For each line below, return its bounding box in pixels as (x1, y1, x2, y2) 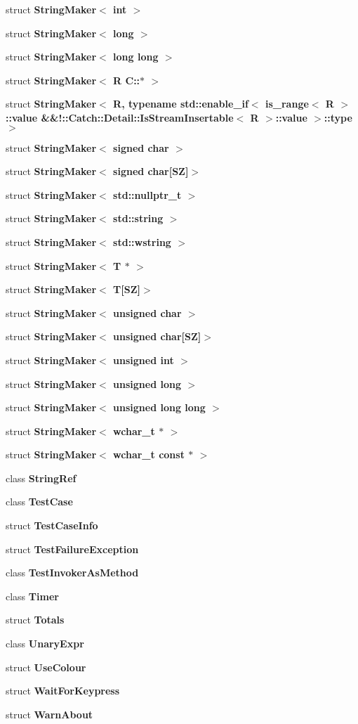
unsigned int (113, 352, 174, 367)
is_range (265, 96, 309, 111)
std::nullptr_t (113, 187, 182, 202)
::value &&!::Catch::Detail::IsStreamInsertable (6, 110, 234, 124)
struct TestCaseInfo (6, 518, 98, 533)
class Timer (6, 588, 59, 603)
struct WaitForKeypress (6, 683, 120, 698)
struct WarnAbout (6, 706, 93, 721)
